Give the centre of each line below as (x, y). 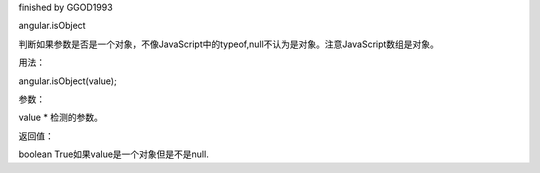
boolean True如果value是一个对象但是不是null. (113, 154)
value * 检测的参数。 (61, 117)
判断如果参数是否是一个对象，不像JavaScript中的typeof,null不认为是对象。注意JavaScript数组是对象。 (229, 44)
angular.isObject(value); (67, 81)
